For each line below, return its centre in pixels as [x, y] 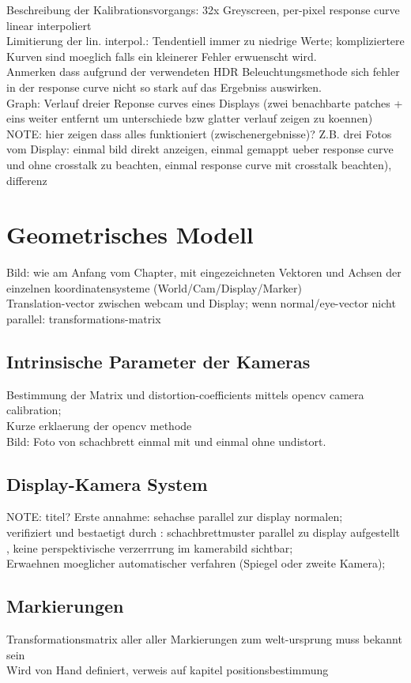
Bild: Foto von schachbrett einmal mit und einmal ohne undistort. [166, 441]
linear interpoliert [49, 25]
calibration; [34, 410]
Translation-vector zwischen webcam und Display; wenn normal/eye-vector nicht [201, 303]
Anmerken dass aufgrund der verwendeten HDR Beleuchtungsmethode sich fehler [203, 72]
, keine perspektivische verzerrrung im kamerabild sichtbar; [150, 547]
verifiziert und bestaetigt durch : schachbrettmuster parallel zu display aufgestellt [204, 532]
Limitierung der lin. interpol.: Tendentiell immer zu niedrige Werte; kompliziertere [205, 41]
